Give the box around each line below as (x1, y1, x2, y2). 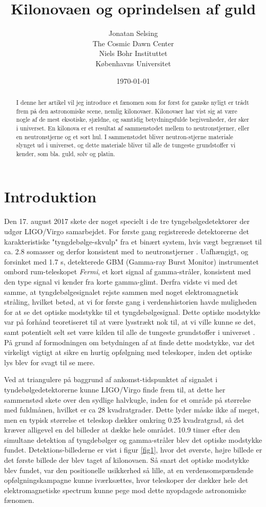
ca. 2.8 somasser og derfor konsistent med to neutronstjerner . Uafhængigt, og (4, 246, 249, 257)
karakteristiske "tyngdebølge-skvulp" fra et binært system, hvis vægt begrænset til (4, 236, 262, 247)
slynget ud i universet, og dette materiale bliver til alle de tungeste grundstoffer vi (16, 141, 236, 149)
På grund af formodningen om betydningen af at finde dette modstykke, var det (4, 336, 255, 347)
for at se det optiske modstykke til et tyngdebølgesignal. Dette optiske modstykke (4, 306, 260, 317)
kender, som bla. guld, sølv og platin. (16, 149, 115, 158)
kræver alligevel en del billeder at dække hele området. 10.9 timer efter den (4, 424, 240, 435)
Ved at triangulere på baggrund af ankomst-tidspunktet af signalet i (4, 374, 218, 385)
